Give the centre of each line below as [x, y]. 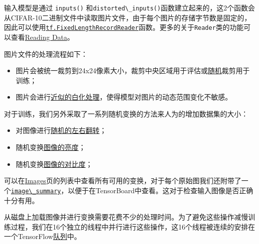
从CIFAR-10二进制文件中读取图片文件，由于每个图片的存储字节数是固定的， [128, 17]
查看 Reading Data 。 [42, 37]
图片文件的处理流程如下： [46, 54]
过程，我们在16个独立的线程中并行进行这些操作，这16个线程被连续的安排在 [133, 226]
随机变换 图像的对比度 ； [54, 164]
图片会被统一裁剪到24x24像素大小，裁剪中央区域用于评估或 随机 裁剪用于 [133, 70]
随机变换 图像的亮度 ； [51, 147]
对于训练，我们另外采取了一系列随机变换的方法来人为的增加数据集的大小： [126, 113]
